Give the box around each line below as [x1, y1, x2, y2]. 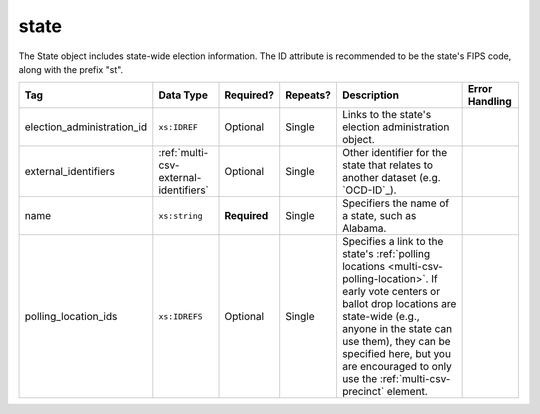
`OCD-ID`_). [341, 183, 397, 197]
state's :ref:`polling [341, 247, 430, 261]
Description [341, 88, 400, 102]
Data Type [158, 88, 209, 102]
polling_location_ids [24, 310, 118, 324]
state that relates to [341, 158, 434, 172]
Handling [467, 95, 512, 109]
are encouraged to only [341, 360, 452, 374]
